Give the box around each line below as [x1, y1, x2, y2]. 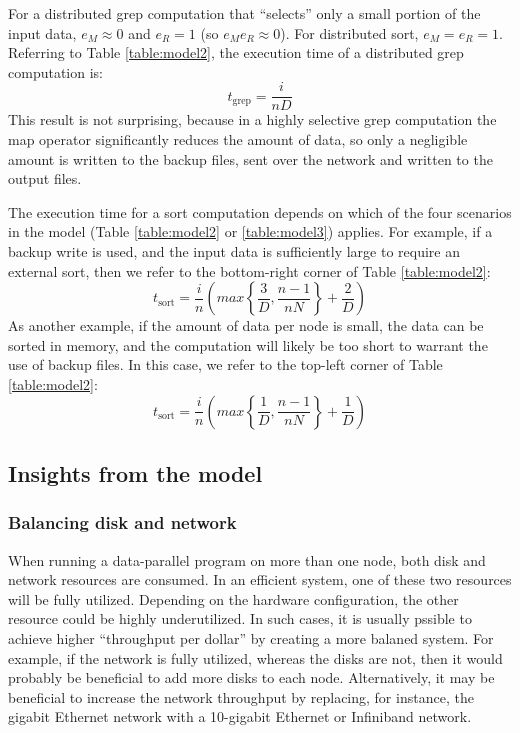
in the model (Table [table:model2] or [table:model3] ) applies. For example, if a [8, 221, 493, 242]
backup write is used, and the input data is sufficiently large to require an [8, 241, 460, 261]
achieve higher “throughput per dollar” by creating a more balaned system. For [8, 627, 494, 648]
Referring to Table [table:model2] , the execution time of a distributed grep [8, 42, 464, 63]
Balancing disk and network [8, 510, 237, 535]
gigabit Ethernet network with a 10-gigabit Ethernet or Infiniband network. [8, 706, 472, 727]
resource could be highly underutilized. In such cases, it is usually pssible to [8, 608, 472, 629]
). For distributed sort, [280, 22, 419, 43]
